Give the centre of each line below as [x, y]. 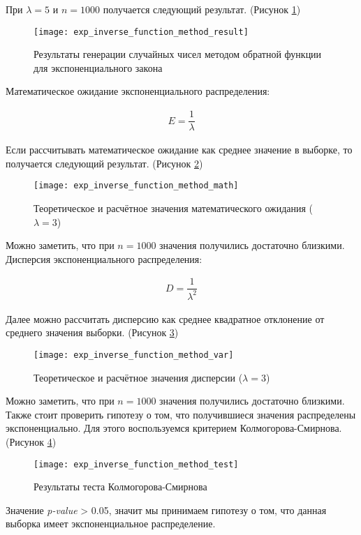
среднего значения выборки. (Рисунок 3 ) [92, 332]
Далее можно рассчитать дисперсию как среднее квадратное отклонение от [165, 318]
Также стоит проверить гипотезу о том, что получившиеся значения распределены [181, 414]
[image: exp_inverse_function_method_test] [136, 464]
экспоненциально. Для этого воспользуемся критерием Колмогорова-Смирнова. [174, 428]
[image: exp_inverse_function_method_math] [136, 186]
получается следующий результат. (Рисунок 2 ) [104, 163]
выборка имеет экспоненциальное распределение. [111, 523]
